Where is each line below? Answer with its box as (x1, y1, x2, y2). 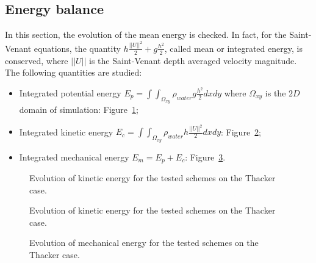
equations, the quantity (34, 41, 121, 54)
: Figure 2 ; (221, 125, 262, 138)
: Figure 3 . (185, 150, 226, 163)
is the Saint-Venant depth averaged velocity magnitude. (89, 54, 297, 67)
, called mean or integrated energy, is (164, 41, 303, 54)
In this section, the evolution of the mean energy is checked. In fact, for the (5, 28, 287, 41)
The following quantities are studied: (5, 66, 142, 79)
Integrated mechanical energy (19, 150, 129, 163)
